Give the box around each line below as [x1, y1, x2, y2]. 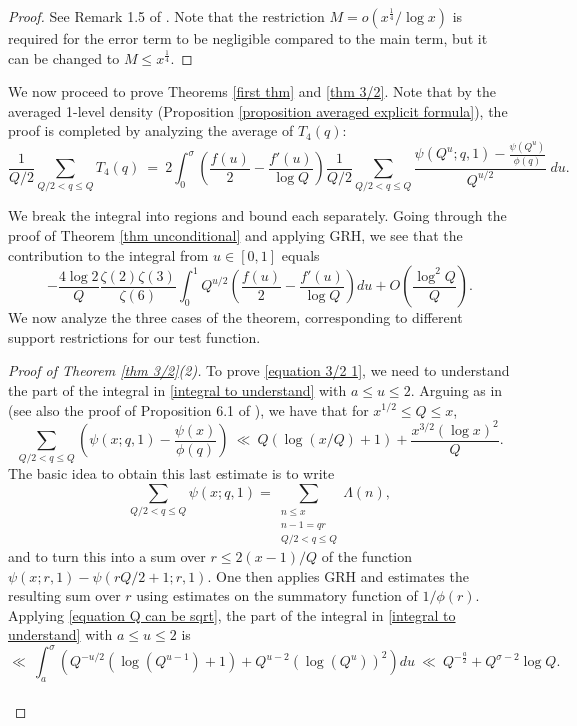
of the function [321, 545, 413, 566]
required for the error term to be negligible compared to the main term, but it [8, 28, 488, 48]
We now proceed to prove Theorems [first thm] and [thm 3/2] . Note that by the [8, 81, 496, 102]
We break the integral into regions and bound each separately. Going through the [8, 205, 507, 226]
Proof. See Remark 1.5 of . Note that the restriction [8, 6, 325, 26]
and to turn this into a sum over [8, 545, 206, 566]
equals [281, 244, 320, 265]
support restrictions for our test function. [8, 326, 261, 347]
